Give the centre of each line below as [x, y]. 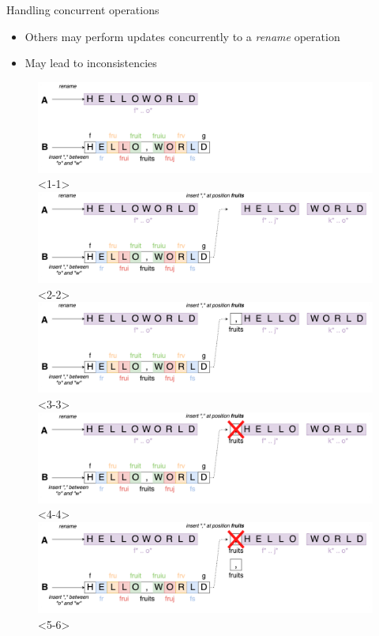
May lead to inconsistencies [91, 63]
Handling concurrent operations [83, 9]
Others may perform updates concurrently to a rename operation [182, 36]
